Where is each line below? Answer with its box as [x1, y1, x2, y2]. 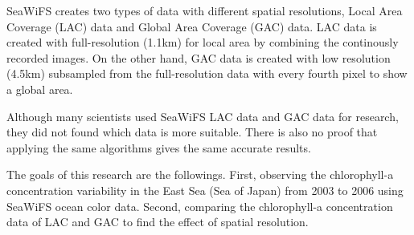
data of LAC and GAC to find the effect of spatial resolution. [6, 213, 309, 230]
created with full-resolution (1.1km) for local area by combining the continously [6, 34, 399, 51]
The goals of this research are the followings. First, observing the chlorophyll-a [6, 166, 394, 183]
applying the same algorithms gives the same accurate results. [6, 139, 311, 156]
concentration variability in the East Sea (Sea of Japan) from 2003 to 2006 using [6, 181, 404, 198]
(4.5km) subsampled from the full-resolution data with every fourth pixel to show [6, 65, 408, 82]
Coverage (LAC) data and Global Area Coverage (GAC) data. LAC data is [6, 18, 377, 34]
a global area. [6, 80, 73, 97]
